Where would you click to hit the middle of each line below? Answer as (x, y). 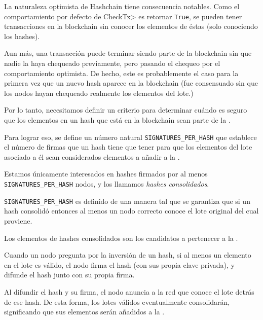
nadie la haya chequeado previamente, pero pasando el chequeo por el (112, 63)
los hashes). (22, 36)
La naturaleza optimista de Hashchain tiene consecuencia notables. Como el (122, 6)
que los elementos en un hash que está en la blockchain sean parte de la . (117, 120)
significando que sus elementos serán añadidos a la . (84, 312)
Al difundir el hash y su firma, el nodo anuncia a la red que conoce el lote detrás (129, 291)
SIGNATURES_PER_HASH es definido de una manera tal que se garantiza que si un (127, 201)
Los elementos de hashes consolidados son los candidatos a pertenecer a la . (121, 238)
